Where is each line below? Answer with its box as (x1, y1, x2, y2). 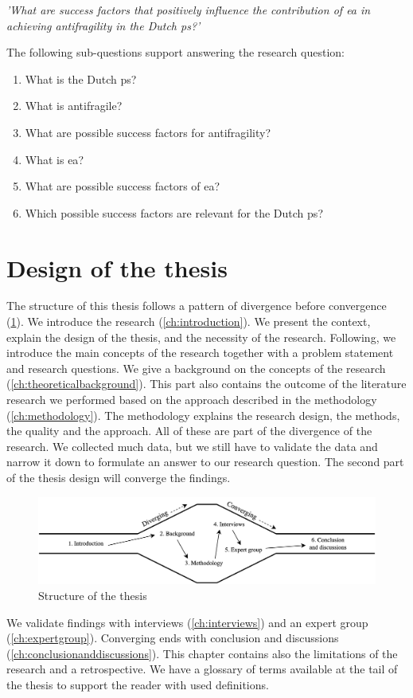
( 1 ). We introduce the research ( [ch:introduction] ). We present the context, (6, 313, 371, 330)
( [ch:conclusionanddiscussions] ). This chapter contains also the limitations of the (6, 645, 398, 661)
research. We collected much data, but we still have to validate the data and (6, 437, 378, 454)
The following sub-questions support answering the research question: (6, 44, 345, 61)
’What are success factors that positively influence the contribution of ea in (6, 2, 371, 18)
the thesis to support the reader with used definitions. (6, 676, 269, 692)
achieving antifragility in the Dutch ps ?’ (6, 17, 201, 33)
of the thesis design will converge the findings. (6, 469, 231, 485)
